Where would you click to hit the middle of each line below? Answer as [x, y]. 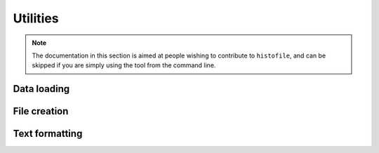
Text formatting [48, 134]
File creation [41, 111]
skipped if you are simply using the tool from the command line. [124, 65]
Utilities [36, 18]
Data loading [41, 89]
